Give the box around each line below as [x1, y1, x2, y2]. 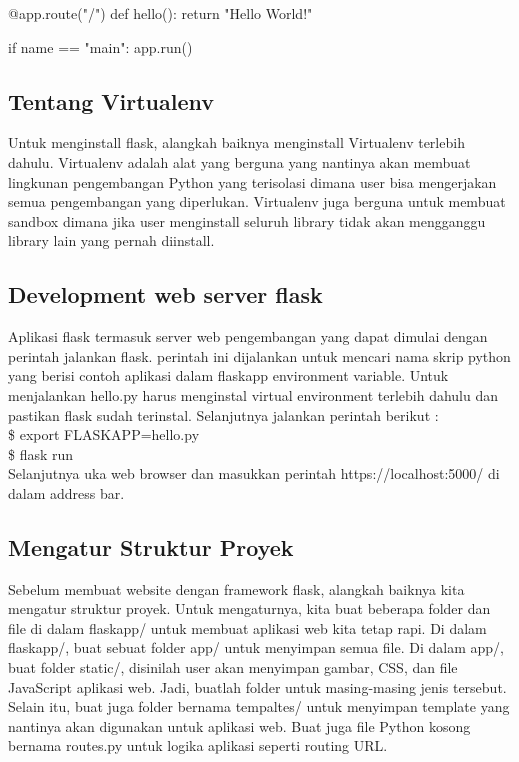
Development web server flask [8, 279, 323, 310]
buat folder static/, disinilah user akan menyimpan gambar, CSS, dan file [8, 657, 458, 678]
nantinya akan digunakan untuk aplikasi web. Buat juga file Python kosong [8, 715, 471, 736]
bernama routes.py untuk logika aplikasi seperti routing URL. [8, 735, 388, 756]
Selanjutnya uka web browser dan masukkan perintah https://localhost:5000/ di [8, 463, 500, 484]
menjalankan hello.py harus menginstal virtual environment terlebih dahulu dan [8, 384, 499, 405]
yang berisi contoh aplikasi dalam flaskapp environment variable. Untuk [8, 365, 449, 386]
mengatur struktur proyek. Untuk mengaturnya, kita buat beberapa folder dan [8, 598, 491, 619]
